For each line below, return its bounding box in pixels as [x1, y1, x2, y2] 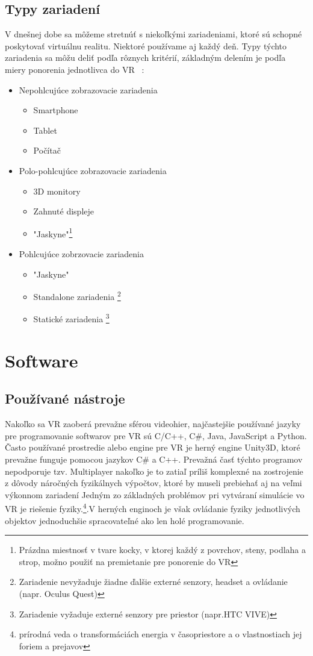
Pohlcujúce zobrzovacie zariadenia [19, 247, 144, 260]
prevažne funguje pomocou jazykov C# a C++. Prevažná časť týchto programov [5, 453, 303, 466]
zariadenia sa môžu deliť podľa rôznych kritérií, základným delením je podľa [5, 51, 286, 64]
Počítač [33, 144, 61, 157]
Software [5, 348, 78, 372]
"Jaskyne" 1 [33, 225, 73, 240]
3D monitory [33, 184, 81, 197]
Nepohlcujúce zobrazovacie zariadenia [19, 83, 158, 96]
